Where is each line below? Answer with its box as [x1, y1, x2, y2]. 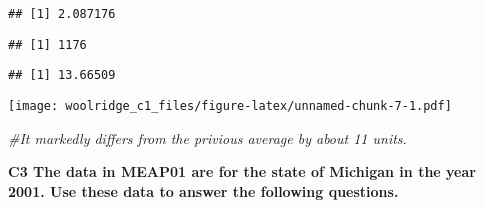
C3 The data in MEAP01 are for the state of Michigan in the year [8, 161, 476, 182]
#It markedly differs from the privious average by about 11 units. [8, 127, 407, 148]
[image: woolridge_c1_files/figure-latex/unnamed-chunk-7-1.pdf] [8, 98, 452, 113]
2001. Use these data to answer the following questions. [8, 180, 399, 201]
